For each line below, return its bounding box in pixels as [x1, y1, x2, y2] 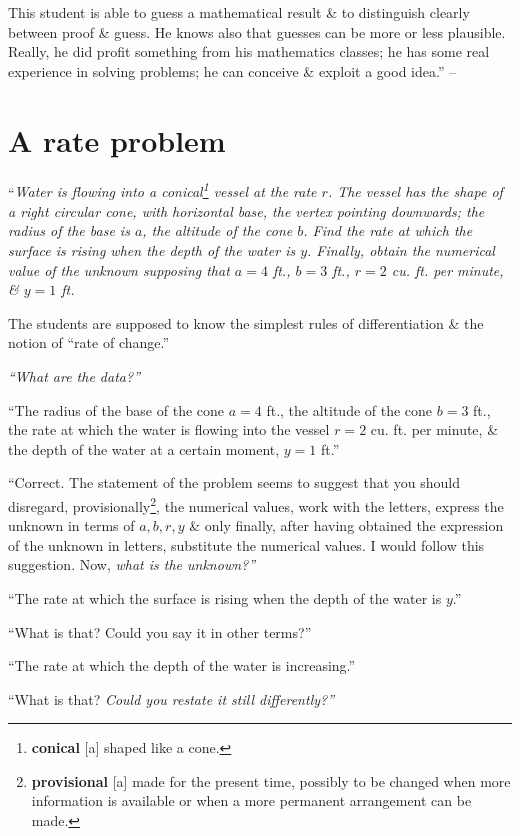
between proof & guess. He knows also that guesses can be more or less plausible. [8, 21, 506, 42]
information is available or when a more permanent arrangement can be [31, 790, 472, 811]
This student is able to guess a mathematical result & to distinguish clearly [8, 2, 470, 22]
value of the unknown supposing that [8, 259, 230, 280]
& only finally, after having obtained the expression [189, 515, 504, 536]
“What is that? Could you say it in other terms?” [8, 621, 312, 642]
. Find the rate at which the [303, 220, 473, 241]
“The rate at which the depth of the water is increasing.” [8, 655, 356, 676]
